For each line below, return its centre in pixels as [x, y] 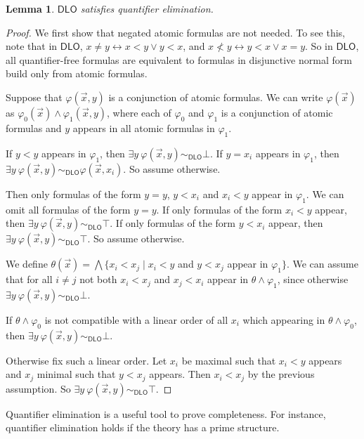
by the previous [281, 374]
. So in [319, 46]
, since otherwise [313, 279]
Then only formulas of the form [73, 194]
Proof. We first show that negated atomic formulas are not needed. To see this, [176, 32]
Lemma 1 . [30, 8]
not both [98, 279]
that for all [29, 279]
